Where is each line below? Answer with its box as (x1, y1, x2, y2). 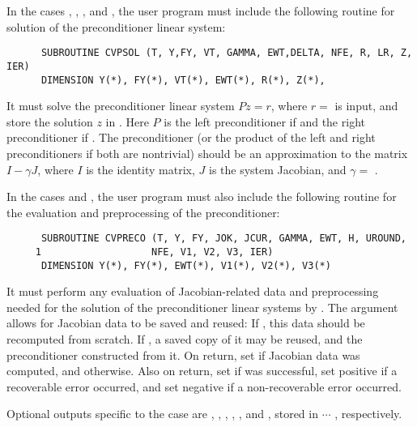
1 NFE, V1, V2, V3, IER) (35, 246, 274, 258)
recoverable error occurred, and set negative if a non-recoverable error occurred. (6, 378, 402, 395)
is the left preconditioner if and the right (164, 113, 365, 130)
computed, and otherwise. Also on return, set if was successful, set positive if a (6, 362, 398, 379)
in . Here (105, 113, 149, 130)
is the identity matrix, (86, 160, 195, 177)
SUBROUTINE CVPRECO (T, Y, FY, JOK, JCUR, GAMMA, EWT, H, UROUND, (40, 233, 406, 245)
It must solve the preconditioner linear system (6, 97, 235, 114)
